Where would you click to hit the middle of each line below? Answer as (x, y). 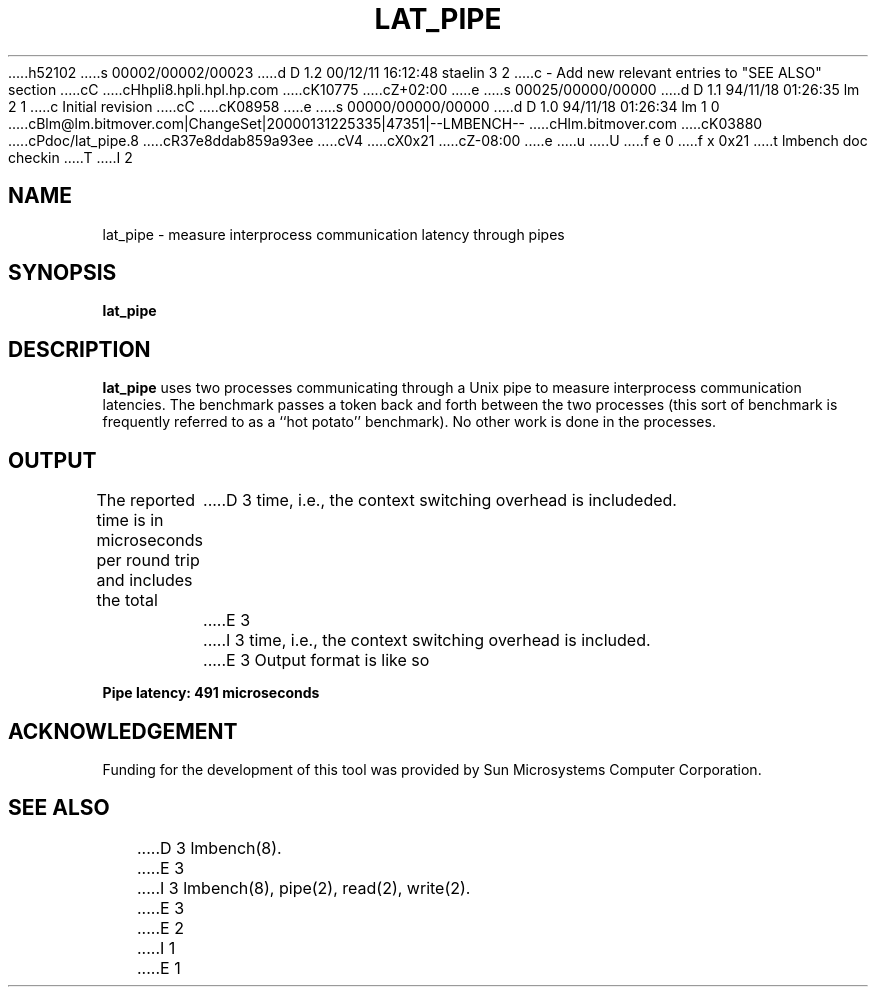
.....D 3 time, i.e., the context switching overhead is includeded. (440, 500)
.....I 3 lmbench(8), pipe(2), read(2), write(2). (303, 887)
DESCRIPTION (79, 349)
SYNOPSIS (62, 273)
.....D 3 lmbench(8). (209, 847)
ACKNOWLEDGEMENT (123, 731)
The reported (145, 500)
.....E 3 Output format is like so (316, 660)
